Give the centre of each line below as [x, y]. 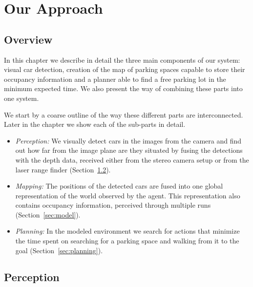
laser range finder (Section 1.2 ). [63, 169]
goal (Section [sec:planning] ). [59, 250]
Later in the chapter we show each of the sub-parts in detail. [95, 124]
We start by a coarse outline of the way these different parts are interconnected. [124, 114]
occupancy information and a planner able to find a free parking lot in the [115, 79]
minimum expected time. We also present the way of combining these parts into [123, 88]
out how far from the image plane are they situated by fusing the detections [129, 150]
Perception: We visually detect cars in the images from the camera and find [128, 140]
